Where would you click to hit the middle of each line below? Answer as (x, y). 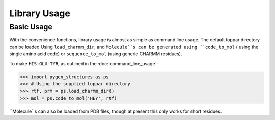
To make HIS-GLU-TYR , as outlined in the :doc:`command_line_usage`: (84, 63)
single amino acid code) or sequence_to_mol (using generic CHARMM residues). (96, 54)
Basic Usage (31, 27)
